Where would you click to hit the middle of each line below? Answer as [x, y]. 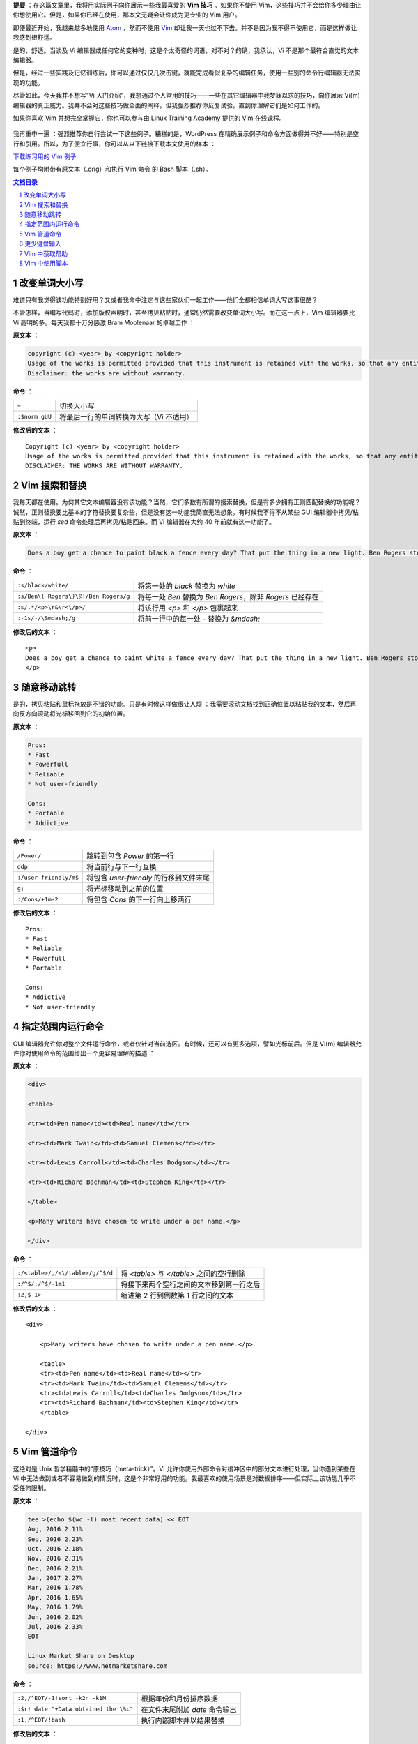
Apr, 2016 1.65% [55, 1597]
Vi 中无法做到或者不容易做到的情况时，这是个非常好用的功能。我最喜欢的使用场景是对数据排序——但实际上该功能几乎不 [184, 1478]
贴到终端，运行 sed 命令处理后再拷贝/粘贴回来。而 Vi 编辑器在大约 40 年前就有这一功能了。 [144, 522]
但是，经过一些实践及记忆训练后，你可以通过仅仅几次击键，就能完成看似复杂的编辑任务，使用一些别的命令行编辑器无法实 [187, 73]
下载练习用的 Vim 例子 [45, 156]
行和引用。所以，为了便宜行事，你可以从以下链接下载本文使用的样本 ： [114, 144]
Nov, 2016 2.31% [55, 1558]
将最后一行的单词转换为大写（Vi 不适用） [126, 417]
